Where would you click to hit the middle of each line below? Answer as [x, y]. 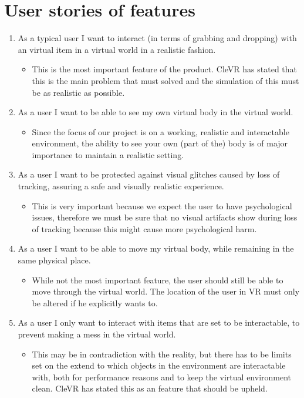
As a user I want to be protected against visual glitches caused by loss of [149, 174]
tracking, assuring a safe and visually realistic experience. [121, 186]
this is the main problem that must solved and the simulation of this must [165, 80]
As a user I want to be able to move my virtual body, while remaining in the [156, 248]
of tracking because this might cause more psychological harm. [144, 228]
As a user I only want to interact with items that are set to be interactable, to [159, 322]
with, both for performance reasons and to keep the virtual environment [162, 377]
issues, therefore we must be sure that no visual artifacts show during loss [165, 217]
